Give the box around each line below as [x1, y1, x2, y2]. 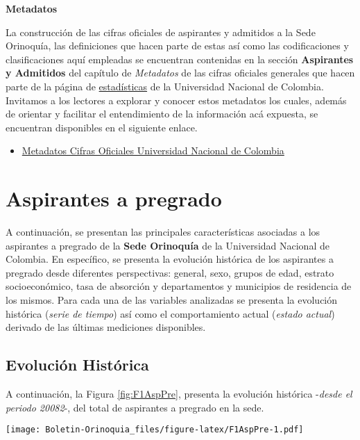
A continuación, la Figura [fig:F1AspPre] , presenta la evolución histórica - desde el [6, 386, 352, 401]
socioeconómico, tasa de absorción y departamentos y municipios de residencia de [6, 279, 352, 293]
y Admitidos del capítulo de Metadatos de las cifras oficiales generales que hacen [6, 65, 355, 80]
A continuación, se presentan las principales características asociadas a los [6, 225, 320, 239]
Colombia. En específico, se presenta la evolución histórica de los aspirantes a [6, 252, 334, 266]
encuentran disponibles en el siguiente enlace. [6, 120, 198, 134]
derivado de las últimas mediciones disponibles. [6, 320, 206, 334]
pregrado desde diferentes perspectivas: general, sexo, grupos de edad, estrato [6, 265, 334, 279]
